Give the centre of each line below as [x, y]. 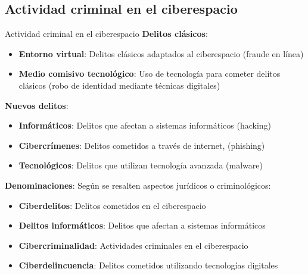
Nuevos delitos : [37, 105]
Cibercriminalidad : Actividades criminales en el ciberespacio [133, 245]
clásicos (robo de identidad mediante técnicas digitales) [119, 85]
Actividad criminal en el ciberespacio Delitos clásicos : [106, 34]
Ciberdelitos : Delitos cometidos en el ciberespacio [112, 205]
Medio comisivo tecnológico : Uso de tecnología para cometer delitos [150, 74]
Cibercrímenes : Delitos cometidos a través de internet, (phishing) [142, 145]
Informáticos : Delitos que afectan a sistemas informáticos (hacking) [145, 125]
